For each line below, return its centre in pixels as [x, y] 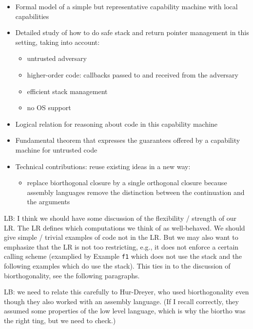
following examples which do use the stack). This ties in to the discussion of [117, 265]
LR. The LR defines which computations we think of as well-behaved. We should [125, 227]
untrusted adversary [57, 58]
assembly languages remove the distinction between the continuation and [136, 192]
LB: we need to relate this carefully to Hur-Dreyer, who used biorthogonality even [126, 292]
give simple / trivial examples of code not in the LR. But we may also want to [121, 237]
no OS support [49, 107]
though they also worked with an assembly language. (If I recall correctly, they [121, 301]
